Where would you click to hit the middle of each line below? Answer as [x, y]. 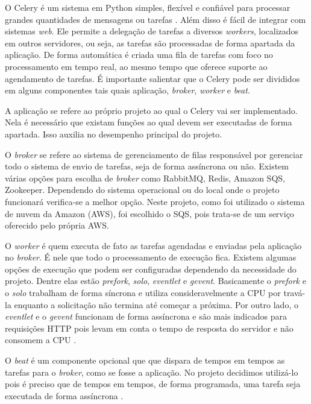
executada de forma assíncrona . [64, 395]
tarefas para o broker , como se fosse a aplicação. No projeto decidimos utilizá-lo [152, 372]
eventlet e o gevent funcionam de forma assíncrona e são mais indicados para [146, 316]
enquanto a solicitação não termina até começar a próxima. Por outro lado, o [156, 304]
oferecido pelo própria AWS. [57, 225]
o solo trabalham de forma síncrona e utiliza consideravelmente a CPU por [143, 293]
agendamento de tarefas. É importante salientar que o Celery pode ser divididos [152, 78]
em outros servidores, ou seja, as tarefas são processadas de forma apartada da [150, 43]
